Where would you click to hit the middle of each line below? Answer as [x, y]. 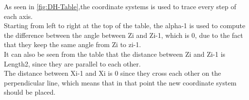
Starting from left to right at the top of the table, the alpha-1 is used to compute [125, 25]
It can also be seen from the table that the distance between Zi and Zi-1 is [115, 54]
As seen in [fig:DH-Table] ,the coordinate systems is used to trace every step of [120, 6]
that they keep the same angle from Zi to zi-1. [73, 44]
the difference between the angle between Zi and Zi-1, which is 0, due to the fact [124, 35]
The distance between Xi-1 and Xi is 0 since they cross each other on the [113, 73]
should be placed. [30, 92]
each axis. [18, 16]
